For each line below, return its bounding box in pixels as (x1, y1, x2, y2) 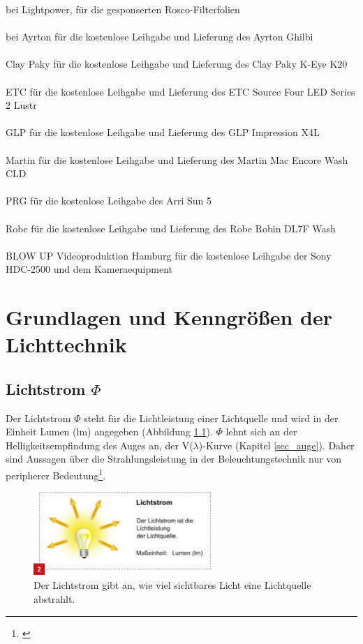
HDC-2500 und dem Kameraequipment (6, 262, 173, 276)
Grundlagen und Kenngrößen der (6, 303, 332, 331)
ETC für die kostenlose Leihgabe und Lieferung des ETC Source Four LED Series (6, 84, 355, 98)
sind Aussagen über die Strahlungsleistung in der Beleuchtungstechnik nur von (6, 451, 342, 466)
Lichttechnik (6, 330, 127, 359)
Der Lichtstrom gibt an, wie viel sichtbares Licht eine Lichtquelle (34, 578, 311, 592)
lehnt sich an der (225, 424, 297, 439)
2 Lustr (6, 98, 37, 112)
